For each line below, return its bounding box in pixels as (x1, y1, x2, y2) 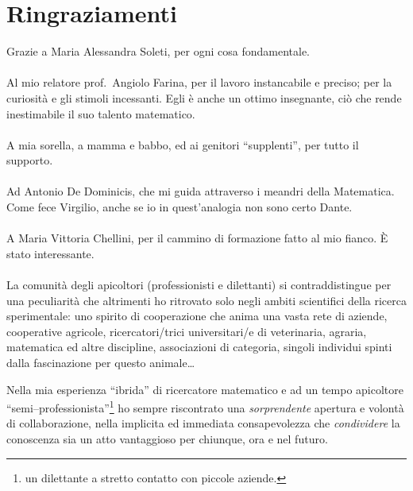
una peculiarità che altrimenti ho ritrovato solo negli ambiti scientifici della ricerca (6, 292, 407, 308)
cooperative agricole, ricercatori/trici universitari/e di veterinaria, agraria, (6, 323, 367, 339)
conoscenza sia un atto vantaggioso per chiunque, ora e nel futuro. (6, 431, 328, 447)
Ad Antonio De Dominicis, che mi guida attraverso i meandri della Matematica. (6, 183, 395, 199)
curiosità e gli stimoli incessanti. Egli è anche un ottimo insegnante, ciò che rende (6, 89, 402, 106)
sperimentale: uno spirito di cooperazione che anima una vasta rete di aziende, (6, 307, 388, 324)
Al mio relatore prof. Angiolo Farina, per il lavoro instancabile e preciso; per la (6, 74, 392, 91)
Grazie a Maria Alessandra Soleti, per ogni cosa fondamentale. (6, 43, 310, 60)
